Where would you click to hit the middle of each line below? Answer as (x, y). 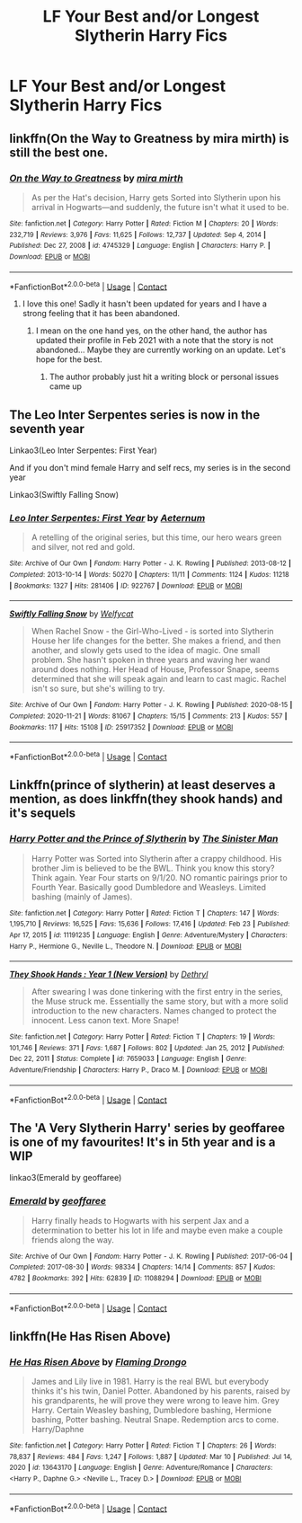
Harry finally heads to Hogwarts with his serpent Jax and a (140, 1220)
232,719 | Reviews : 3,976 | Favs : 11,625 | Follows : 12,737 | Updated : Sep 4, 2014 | (138, 235)
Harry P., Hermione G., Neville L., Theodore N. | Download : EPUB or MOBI (125, 946)
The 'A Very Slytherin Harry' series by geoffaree (147, 1128)
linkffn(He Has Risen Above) (90, 1336)
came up (66, 386)
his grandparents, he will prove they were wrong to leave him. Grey (155, 1400)
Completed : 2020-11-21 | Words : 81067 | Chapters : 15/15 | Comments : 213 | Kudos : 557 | (148, 716)
